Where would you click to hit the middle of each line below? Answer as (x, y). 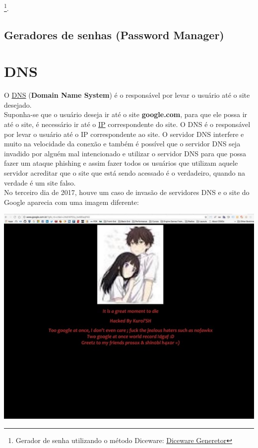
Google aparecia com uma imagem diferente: (71, 202)
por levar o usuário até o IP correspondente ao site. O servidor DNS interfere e (124, 134)
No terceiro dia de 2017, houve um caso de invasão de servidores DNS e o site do (127, 192)
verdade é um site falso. (40, 182)
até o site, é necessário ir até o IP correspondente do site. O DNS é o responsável (127, 124)
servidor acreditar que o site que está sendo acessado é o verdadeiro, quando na (125, 172)
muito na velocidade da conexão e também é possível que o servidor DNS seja (122, 144)
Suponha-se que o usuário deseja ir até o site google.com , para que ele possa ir (126, 114)
